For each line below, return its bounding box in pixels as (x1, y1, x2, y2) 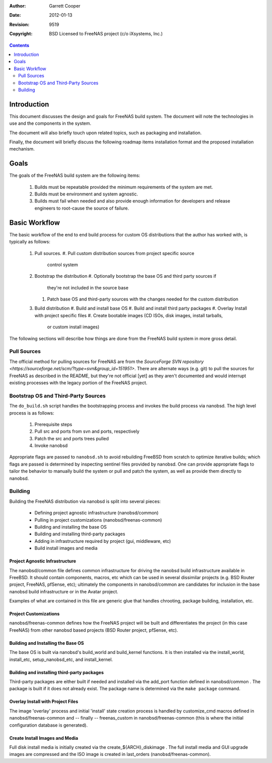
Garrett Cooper (49, 3, 81, 9)
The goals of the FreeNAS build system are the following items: (9, 172, 141, 179)
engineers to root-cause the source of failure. (34, 205, 129, 211)
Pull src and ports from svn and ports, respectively (34, 428, 140, 434)
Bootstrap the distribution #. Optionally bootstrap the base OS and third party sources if (34, 273, 217, 279)
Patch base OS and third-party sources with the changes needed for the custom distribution (47, 296, 239, 302)
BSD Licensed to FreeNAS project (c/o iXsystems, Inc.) (49, 31, 163, 37)
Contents (9, 42, 30, 48)
